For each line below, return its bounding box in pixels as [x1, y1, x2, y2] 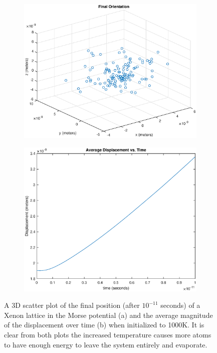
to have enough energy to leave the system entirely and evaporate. [4, 339, 207, 349]
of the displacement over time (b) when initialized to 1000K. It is [4, 319, 204, 330]
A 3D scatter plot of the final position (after [4, 300, 140, 310]
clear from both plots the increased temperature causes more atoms [4, 329, 211, 339]
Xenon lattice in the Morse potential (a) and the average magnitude [4, 309, 213, 320]
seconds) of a [160, 300, 200, 310]
